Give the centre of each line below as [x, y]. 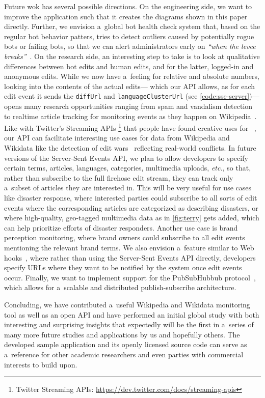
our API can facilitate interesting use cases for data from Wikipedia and [117, 138]
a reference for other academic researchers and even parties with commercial [124, 354]
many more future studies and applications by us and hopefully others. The [122, 334]
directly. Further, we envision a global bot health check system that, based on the [132, 26]
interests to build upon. [41, 364]
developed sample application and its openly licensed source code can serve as [126, 344]
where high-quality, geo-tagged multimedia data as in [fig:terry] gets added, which [132, 218]
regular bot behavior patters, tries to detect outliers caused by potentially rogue [129, 36]
